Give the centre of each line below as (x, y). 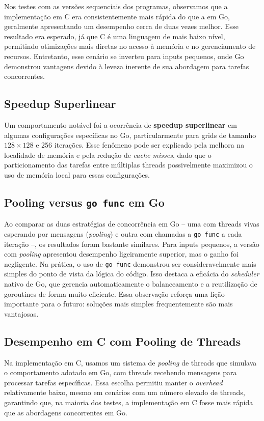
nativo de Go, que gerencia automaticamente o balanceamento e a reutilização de (131, 283)
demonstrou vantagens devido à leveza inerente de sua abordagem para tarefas (127, 66)
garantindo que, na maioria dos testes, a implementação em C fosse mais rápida (129, 402)
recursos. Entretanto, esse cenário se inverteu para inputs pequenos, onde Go (124, 56)
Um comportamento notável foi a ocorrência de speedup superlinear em (121, 124)
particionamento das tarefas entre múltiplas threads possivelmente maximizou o (128, 165)
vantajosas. (21, 313)
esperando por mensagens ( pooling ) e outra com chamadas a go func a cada (123, 233)
